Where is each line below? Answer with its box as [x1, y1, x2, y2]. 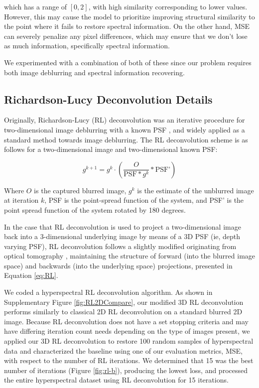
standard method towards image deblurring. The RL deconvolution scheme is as [4, 134, 248, 144]
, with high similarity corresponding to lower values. [88, 1, 248, 11]
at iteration [4, 195, 39, 205]
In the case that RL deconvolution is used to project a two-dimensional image [4, 221, 241, 232]
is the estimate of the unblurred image [137, 185, 254, 195]
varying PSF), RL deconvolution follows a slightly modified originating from [4, 241, 237, 251]
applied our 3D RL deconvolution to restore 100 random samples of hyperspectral [4, 336, 254, 346]
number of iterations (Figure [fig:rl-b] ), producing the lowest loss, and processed [4, 365, 248, 375]
